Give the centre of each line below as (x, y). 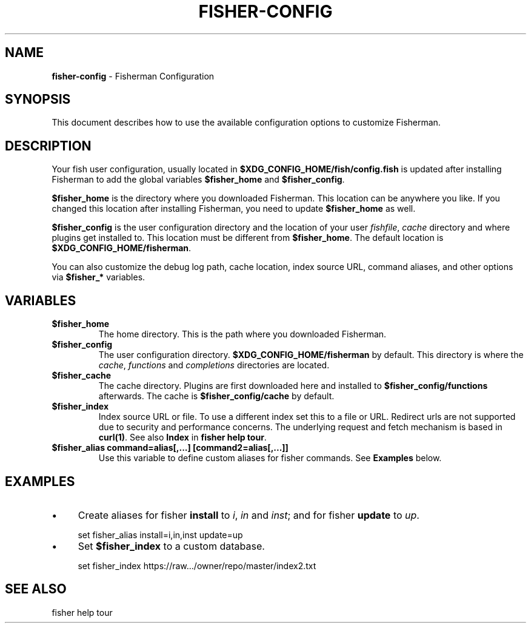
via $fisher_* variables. (99, 277)
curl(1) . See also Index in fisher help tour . (182, 437)
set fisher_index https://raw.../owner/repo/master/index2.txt (197, 566)
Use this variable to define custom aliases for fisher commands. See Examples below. (270, 458)
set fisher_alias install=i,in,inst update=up (160, 535)
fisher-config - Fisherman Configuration (133, 76)
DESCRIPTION (48, 146)
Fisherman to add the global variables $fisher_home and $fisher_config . (198, 180)
